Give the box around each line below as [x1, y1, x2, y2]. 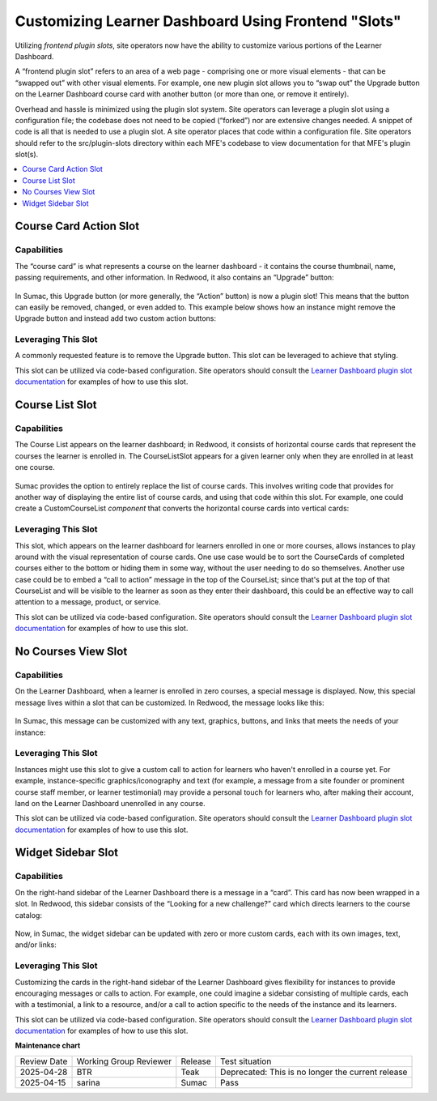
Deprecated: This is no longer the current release [219, 1066, 408, 1078]
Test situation [219, 1056, 272, 1067]
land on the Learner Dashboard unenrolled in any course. [15, 798, 206, 808]
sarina [76, 1077, 100, 1088]
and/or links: [15, 940, 57, 950]
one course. [15, 463, 56, 472]
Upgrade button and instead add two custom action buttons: [15, 314, 217, 323]
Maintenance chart [15, 1041, 81, 1051]
